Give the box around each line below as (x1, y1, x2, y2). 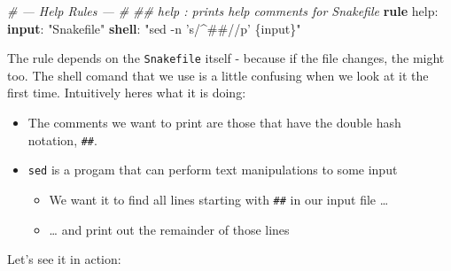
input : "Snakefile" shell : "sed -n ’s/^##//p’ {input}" (7, 19, 301, 37)
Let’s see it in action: (7, 250, 121, 268)
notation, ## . (27, 130, 97, 149)
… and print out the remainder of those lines (49, 220, 290, 238)
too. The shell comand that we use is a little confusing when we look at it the (7, 66, 429, 84)
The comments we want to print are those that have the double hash (27, 113, 401, 132)
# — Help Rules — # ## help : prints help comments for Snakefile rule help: (7, 2, 439, 19)
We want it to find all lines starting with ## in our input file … (49, 190, 389, 208)
